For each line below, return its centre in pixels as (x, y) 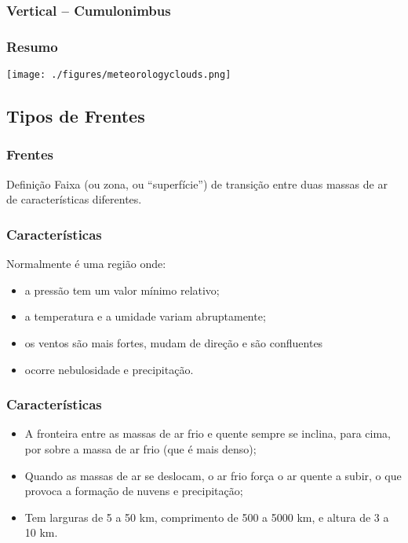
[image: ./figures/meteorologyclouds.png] (119, 75)
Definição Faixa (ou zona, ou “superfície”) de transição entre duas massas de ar (197, 183)
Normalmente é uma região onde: (86, 264)
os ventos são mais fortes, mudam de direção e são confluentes (174, 342)
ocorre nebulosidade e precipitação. (109, 369)
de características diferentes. (74, 199)
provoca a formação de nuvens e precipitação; (134, 491)
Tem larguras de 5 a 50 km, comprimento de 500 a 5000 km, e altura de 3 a (207, 517)
